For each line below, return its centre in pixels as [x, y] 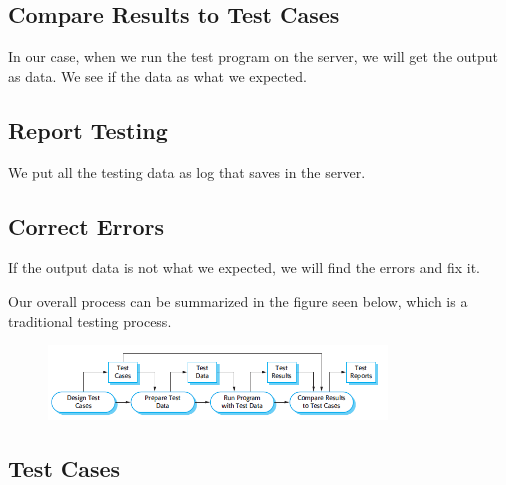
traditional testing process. [90, 320]
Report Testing [88, 129]
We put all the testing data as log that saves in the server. [187, 171]
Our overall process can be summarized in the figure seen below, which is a [238, 300]
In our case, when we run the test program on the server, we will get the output [253, 56]
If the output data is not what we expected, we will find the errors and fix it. [244, 267]
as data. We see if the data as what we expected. [157, 75]
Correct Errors [86, 225]
